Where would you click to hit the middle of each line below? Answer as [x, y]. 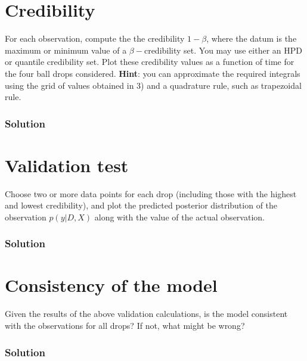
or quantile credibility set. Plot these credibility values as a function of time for [150, 62]
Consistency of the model [111, 285]
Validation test [67, 165]
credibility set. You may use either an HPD [223, 50]
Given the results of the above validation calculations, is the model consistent [146, 314]
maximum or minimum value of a [66, 50]
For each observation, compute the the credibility [95, 38]
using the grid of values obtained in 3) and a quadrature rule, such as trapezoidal [153, 85]
